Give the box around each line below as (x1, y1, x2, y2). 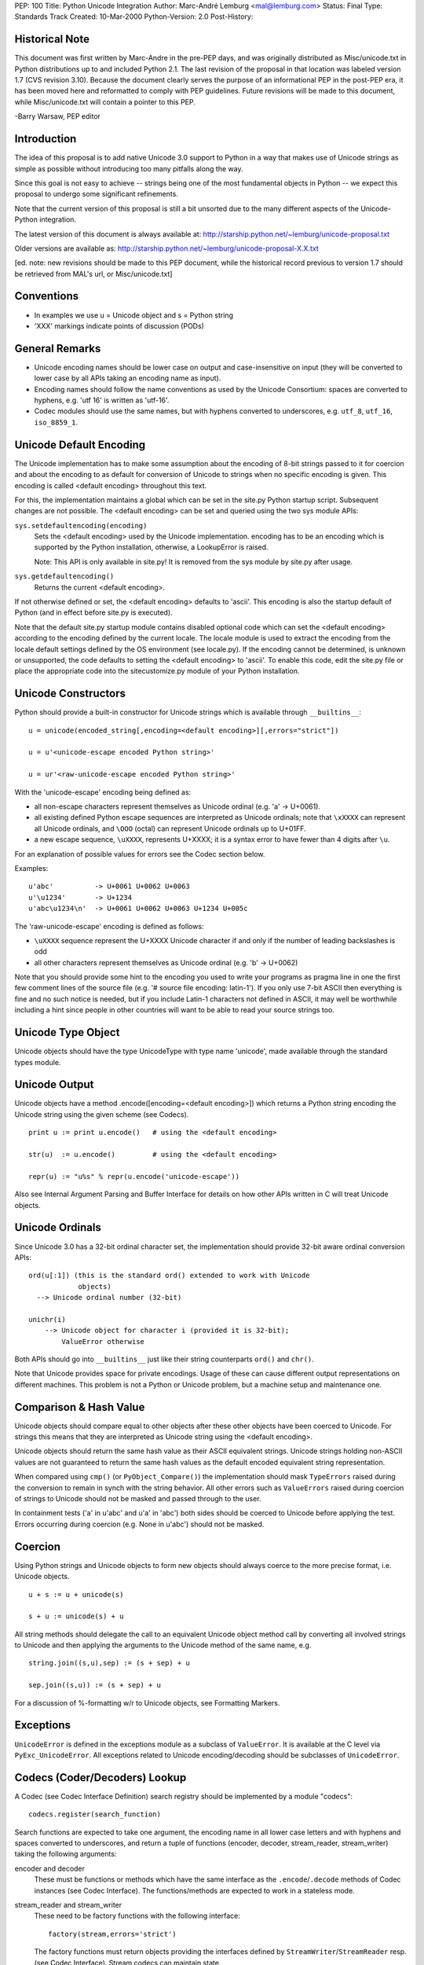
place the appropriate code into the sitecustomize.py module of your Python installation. (14, 667, 300, 676)
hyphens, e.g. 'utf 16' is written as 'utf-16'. (34, 395, 170, 405)
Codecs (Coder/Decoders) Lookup (14, 1771, 187, 1784)
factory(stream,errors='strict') (48, 1930, 177, 1938)
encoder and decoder (14, 1864, 86, 1873)
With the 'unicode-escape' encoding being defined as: (14, 787, 192, 797)
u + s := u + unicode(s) (28, 1590, 124, 1599)
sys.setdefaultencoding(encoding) (14, 521, 148, 530)
